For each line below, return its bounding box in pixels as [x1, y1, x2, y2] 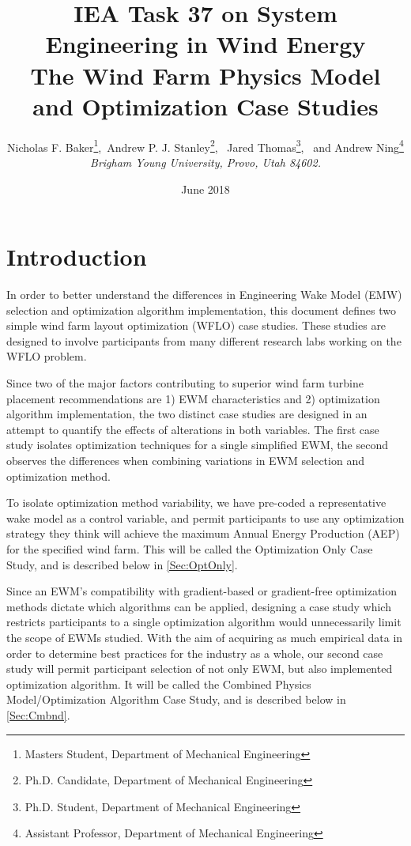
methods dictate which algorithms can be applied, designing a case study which [6, 598, 391, 614]
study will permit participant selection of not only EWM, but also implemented [6, 660, 393, 677]
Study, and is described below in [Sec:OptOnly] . [6, 556, 238, 572]
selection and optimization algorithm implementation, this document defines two [6, 301, 396, 318]
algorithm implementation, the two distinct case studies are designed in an [6, 406, 368, 422]
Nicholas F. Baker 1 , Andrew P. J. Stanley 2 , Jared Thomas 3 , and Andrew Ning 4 [7, 136, 404, 155]
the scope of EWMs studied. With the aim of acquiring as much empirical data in [6, 629, 403, 645]
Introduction [6, 240, 147, 273]
